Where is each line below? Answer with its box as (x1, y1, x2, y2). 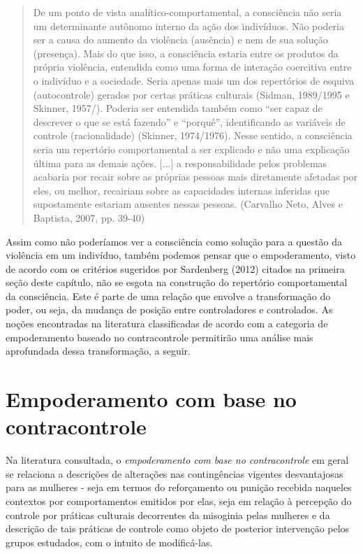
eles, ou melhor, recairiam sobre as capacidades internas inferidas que (33, 183, 329, 197)
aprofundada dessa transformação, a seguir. (6, 343, 191, 358)
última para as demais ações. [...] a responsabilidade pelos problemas (33, 155, 327, 170)
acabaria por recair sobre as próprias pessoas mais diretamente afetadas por (33, 169, 357, 184)
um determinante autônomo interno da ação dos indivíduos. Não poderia (33, 18, 344, 33)
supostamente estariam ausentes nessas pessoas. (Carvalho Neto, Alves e (33, 197, 343, 211)
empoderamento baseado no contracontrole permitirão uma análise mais (6, 329, 313, 344)
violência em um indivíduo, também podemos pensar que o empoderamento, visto (6, 248, 356, 262)
